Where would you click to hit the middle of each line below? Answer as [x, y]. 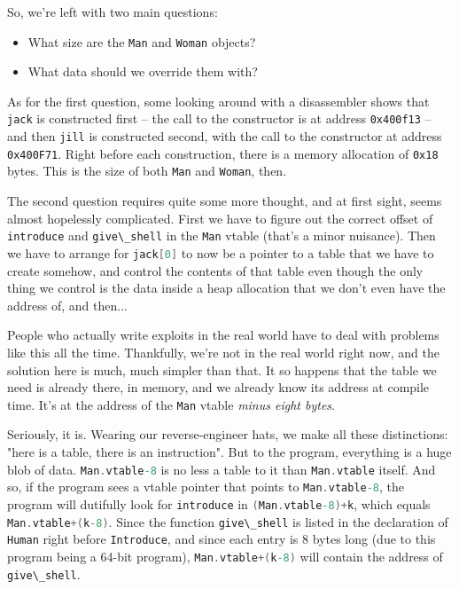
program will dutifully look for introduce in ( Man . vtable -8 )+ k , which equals [219, 503]
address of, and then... [67, 305]
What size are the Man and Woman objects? [142, 41]
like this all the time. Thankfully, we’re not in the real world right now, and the [223, 352]
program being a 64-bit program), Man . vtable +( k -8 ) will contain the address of [225, 556]
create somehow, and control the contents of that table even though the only [215, 270]
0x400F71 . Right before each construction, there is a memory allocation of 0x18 [223, 153]
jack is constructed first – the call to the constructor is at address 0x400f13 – [219, 118]
